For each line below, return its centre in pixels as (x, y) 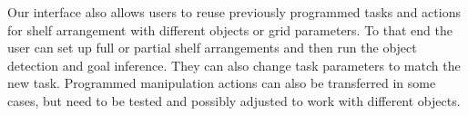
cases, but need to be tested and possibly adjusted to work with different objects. (234, 100)
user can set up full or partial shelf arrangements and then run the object (212, 48)
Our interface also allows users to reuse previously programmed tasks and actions (234, 12)
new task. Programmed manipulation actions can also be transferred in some (222, 83)
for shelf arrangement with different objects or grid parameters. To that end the (230, 29)
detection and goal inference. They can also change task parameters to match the (234, 65)
